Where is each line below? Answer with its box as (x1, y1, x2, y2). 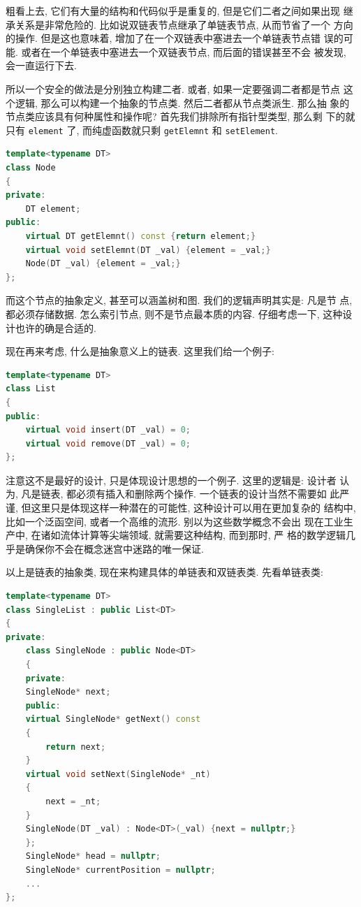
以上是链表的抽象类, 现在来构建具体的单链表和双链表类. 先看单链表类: (6, 565, 323, 579)
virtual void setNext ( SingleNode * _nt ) (25, 769, 211, 779)
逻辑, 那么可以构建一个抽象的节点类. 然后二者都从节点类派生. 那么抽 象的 (15, 95, 350, 110)
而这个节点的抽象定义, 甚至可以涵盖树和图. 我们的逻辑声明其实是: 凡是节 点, (6, 293, 353, 307)
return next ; (45, 741, 106, 752)
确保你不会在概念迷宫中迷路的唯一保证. (24, 541, 204, 556)
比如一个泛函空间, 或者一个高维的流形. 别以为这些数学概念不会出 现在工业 (6, 514, 344, 528)
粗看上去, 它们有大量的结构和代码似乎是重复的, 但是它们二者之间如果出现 (6, 3, 341, 17)
